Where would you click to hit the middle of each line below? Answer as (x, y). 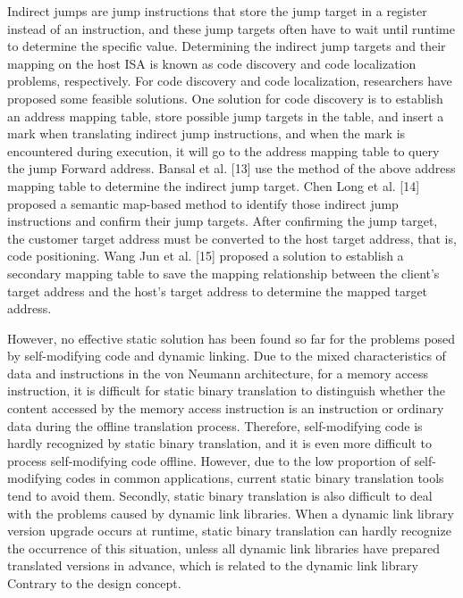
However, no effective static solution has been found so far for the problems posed (231, 338)
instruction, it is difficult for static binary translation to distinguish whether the (226, 390)
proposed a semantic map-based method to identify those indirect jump (203, 203)
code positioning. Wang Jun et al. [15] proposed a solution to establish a (206, 256)
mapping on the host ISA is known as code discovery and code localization (212, 63)
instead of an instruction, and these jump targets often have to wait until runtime (231, 28)
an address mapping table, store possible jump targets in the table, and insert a (226, 116)
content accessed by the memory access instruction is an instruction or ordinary (226, 408)
